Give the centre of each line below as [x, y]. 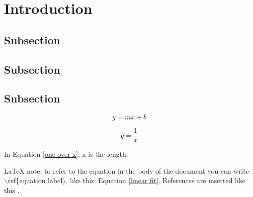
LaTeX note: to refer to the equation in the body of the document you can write [126, 170]
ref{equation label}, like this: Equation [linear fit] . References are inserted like [126, 180]
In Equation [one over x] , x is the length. [66, 154]
